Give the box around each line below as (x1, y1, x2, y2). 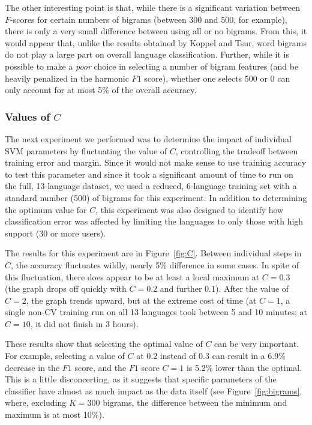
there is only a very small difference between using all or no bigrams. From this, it (5, 25, 307, 37)
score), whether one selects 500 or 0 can (144, 71, 290, 84)
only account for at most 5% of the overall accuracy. (5, 83, 197, 96)
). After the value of (215, 282, 289, 295)
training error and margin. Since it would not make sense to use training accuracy (5, 156, 307, 169)
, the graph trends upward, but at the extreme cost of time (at (26, 294, 257, 306)
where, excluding (5, 396, 67, 409)
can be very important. (214, 337, 299, 350)
